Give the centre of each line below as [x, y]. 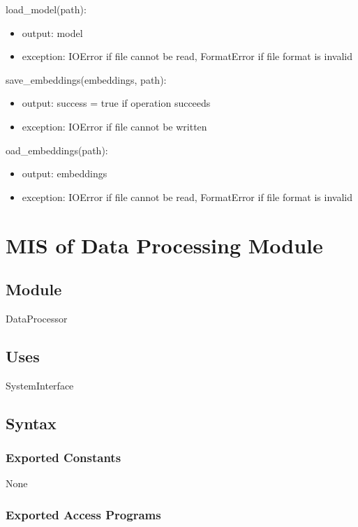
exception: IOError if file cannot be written [114, 126]
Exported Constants [64, 458]
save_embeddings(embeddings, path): [86, 79]
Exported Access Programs [83, 514]
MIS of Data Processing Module [164, 245]
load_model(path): [46, 9]
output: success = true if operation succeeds [116, 103]
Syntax [31, 423]
